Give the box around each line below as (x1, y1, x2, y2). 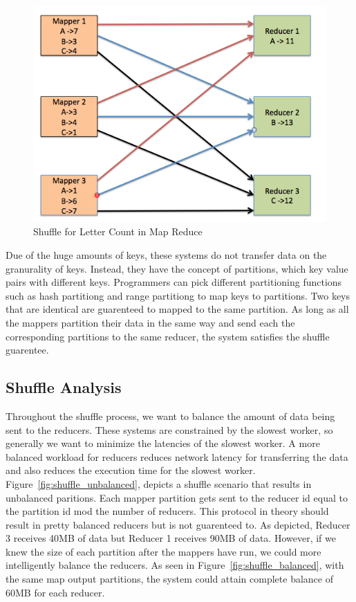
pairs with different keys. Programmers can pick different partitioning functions (6, 275, 342, 289)
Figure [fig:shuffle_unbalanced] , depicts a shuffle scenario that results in (6, 476, 312, 491)
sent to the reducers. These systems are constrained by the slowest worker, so (6, 422, 333, 437)
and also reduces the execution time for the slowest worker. (6, 463, 256, 477)
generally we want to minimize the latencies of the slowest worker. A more (6, 436, 320, 450)
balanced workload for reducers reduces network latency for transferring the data (6, 449, 348, 464)
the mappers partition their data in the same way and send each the (6, 315, 295, 329)
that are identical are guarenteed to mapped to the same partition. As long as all (6, 302, 349, 316)
